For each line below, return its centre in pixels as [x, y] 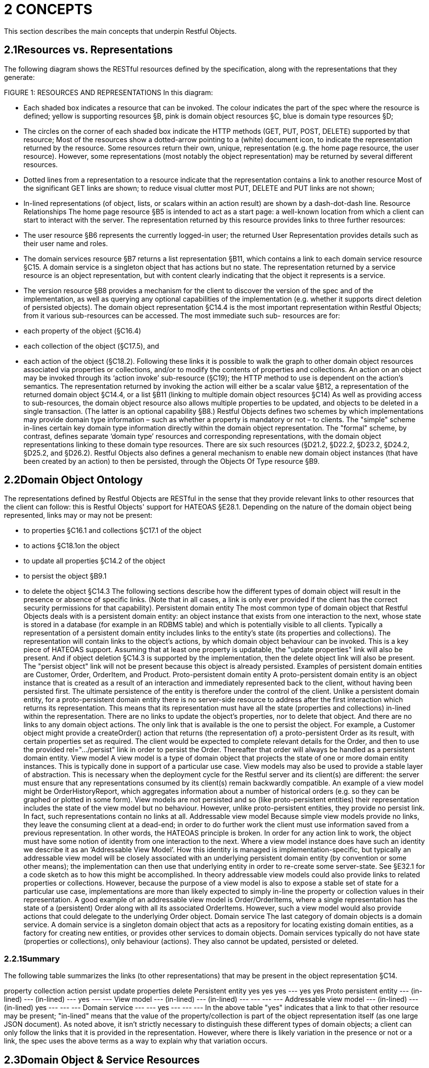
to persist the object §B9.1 [65, 576]
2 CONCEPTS [48, 9]
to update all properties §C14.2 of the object [95, 561]
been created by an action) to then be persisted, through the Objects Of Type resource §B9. [172, 461]
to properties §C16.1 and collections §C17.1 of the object [113, 531]
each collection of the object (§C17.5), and [91, 346]
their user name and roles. [66, 243]
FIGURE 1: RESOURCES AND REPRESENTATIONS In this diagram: [108, 92]
